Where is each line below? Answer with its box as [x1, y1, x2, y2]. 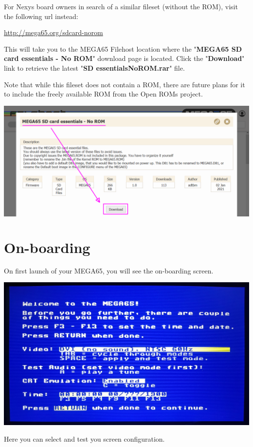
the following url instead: [4, 11, 78, 21]
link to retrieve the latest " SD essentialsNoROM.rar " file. [4, 62, 185, 73]
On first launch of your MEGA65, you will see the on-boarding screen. [4, 265, 214, 275]
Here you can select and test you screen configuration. [4, 433, 165, 444]
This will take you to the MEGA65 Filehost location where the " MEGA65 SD [4, 43, 242, 54]
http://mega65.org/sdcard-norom [4, 27, 103, 38]
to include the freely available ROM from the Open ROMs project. [4, 89, 203, 99]
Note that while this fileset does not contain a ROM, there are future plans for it [4, 79, 245, 89]
